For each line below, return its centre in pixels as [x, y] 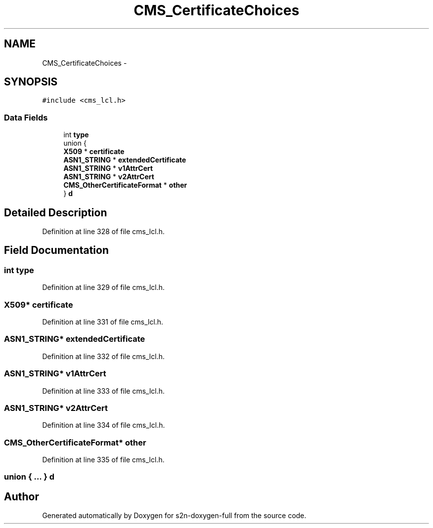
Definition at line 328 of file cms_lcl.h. [103, 232]
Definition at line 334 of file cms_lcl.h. [104, 425]
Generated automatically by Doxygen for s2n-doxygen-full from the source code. [174, 516]
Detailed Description [56, 212]
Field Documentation [56, 250]
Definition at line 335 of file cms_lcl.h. [103, 460]
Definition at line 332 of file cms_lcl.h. [103, 356]
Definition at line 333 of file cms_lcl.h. [104, 391]
